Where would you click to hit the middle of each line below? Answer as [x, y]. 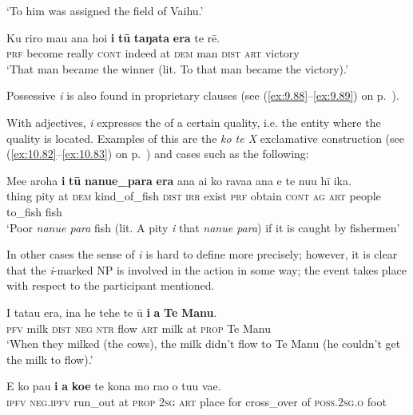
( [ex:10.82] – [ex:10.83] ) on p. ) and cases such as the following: [158, 154]
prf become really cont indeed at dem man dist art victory [153, 53]
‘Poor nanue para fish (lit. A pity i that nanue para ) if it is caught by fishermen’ [203, 227]
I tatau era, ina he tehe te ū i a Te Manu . [112, 312]
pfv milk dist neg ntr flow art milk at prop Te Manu [139, 328]
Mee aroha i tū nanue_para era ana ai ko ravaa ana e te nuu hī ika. [179, 180]
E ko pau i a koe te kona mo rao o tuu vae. [114, 386]
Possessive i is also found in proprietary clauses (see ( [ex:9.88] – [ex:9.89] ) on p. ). [203, 95]
